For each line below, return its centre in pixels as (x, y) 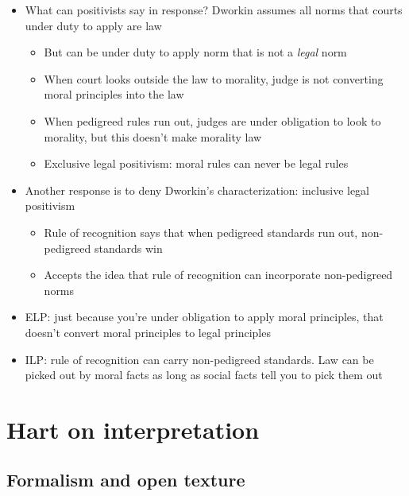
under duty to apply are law (93, 25)
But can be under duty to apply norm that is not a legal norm (195, 52)
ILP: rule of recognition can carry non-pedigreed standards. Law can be (199, 359)
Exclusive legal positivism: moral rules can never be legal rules (196, 163)
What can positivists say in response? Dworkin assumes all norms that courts (214, 10)
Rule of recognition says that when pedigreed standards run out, (201, 232)
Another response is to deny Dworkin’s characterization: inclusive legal (197, 190)
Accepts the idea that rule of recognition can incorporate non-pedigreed (218, 275)
